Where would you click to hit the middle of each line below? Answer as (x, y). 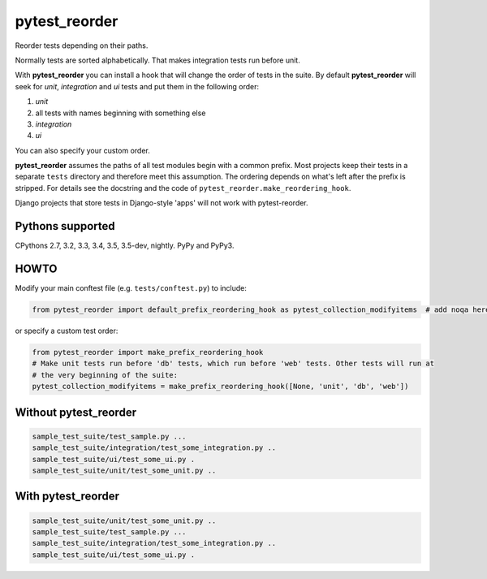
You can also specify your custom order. (82, 150)
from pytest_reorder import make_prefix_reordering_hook (148, 352)
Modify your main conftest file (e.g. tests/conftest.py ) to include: (131, 288)
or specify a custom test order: (67, 331)
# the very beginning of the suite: (105, 375)
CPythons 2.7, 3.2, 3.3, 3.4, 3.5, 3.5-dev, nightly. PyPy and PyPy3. (125, 246)
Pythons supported (65, 226)
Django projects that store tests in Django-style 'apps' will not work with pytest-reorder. (162, 203)
